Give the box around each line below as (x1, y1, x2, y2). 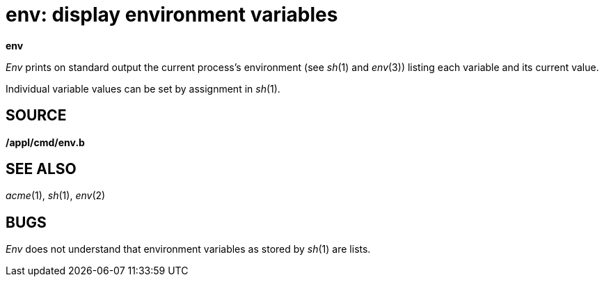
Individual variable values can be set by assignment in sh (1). (6, 82, 280, 95)
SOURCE (6, 107, 67, 125)
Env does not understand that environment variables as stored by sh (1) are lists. (6, 243, 371, 256)
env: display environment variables (6, 3, 338, 26)
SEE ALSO (6, 160, 77, 178)
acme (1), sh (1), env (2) (6, 189, 106, 202)
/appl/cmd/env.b (6, 136, 85, 148)
